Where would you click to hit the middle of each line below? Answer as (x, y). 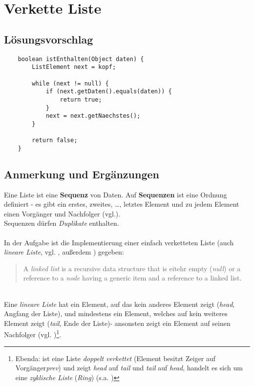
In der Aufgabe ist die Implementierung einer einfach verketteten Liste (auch (119, 242)
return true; (81, 99)
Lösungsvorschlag (49, 39)
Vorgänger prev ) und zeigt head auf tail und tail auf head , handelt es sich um (129, 368)
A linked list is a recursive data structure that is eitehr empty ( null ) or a (132, 268)
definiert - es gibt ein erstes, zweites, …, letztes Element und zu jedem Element (122, 204)
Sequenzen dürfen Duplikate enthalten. (62, 223)
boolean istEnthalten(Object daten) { (81, 59)
